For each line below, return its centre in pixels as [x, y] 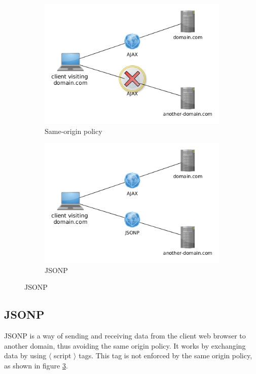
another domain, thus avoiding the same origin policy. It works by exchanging [125, 345]
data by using [25, 355]
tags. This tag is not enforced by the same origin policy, [166, 355]
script [63, 355]
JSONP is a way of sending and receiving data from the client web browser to [125, 336]
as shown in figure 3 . [36, 365]
